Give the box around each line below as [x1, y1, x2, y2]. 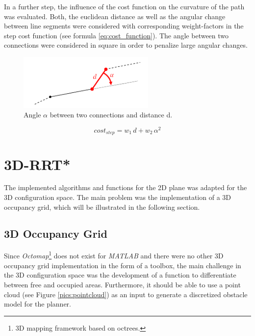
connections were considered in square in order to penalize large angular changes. [4, 40, 248, 50]
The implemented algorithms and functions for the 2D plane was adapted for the [4, 182, 247, 193]
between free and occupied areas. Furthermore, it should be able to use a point [4, 279, 241, 289]
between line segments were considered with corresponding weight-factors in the [4, 21, 244, 31]
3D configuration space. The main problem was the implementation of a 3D [4, 192, 231, 202]
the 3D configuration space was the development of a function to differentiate [4, 270, 236, 280]
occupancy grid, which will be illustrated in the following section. [4, 201, 200, 212]
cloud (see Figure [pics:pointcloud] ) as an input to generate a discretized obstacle [4, 289, 248, 299]
